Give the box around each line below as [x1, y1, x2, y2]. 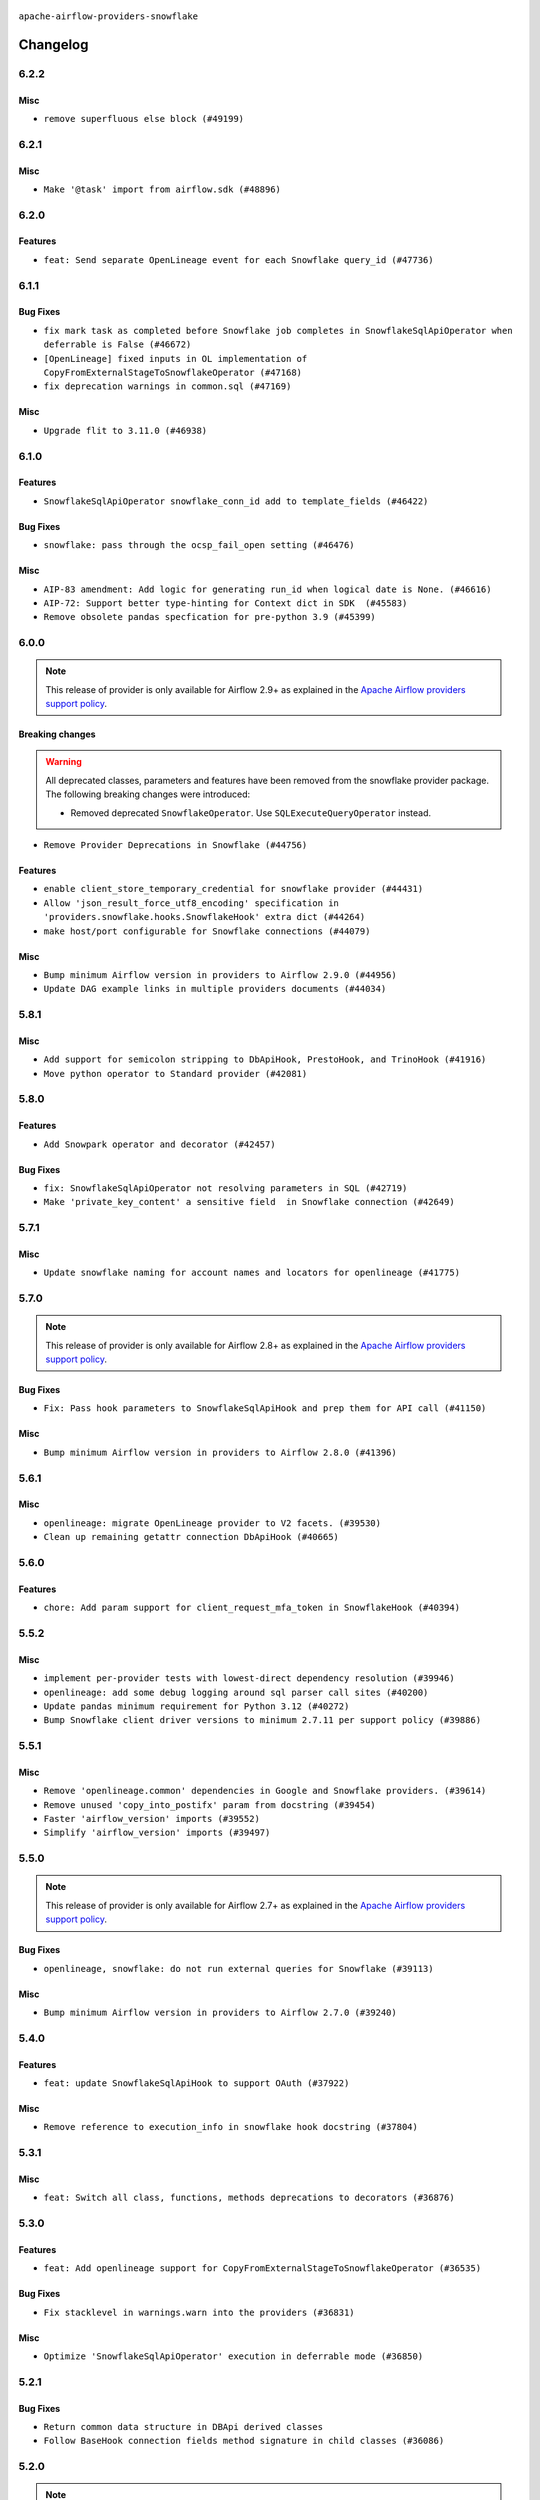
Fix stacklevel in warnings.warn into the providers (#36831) [43, 2306, 355, 2318]
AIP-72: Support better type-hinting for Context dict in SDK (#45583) [43, 597, 408, 609]
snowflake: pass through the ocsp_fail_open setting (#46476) [43, 540, 355, 551]
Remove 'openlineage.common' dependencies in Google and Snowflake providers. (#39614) [43, 1785, 487, 1797]
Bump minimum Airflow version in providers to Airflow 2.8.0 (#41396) [43, 1446, 397, 1458]
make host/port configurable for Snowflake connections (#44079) [43, 925, 371, 937]
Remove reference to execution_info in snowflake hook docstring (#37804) [43, 2121, 419, 2133]
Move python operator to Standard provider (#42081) [43, 1068, 308, 1079]
